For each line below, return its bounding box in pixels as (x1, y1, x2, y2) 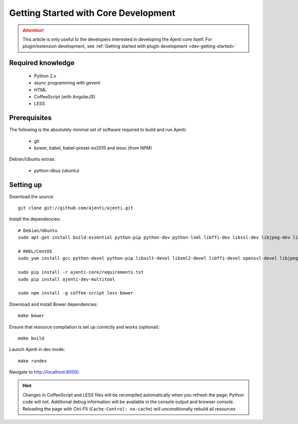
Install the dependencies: (9, 216, 61, 222)
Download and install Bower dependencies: (9, 301, 98, 307)
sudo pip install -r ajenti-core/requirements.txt (18, 270, 144, 275)
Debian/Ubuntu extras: (9, 156, 56, 162)
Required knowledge (9, 59, 74, 67)
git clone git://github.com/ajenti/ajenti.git (18, 205, 134, 211)
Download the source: (9, 194, 55, 200)
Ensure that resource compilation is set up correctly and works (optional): (9, 324, 160, 330)
